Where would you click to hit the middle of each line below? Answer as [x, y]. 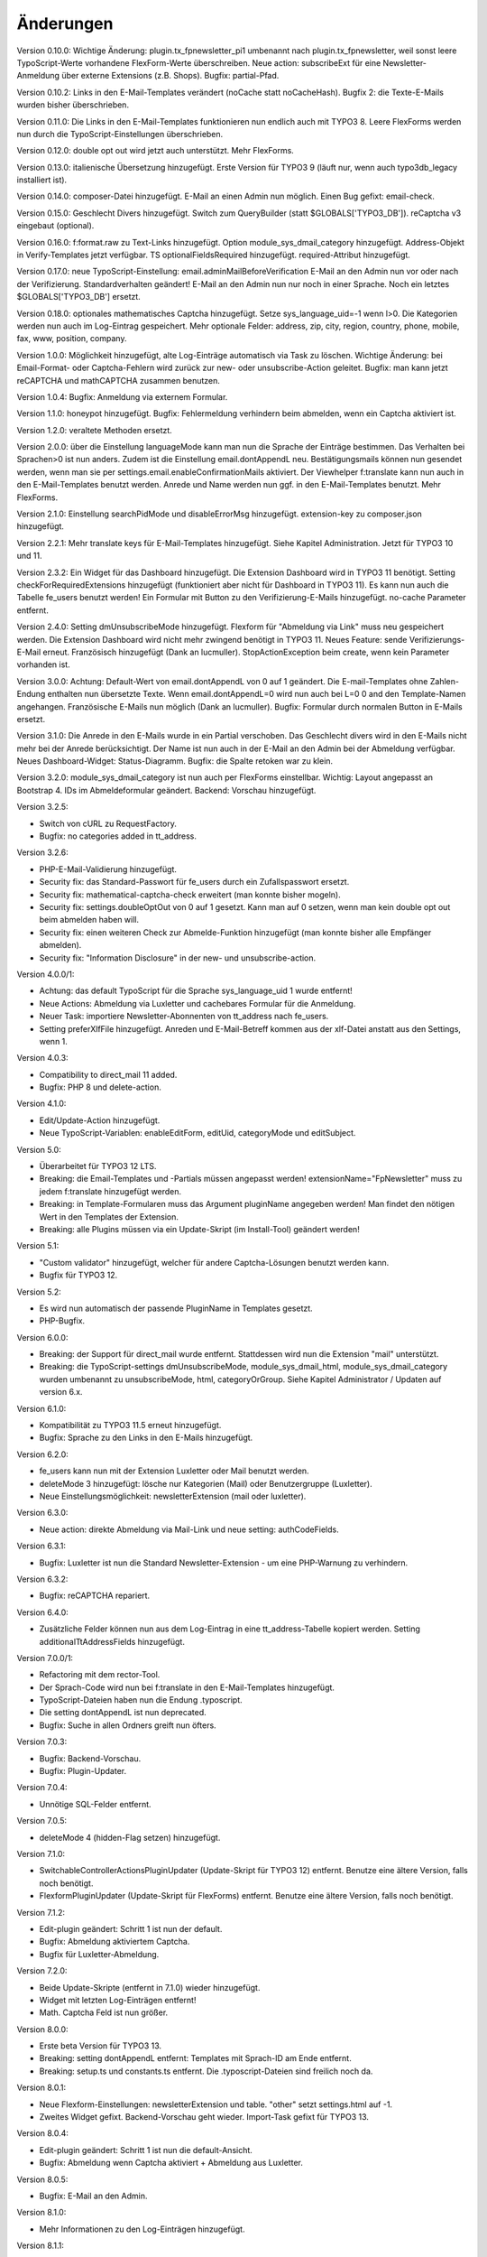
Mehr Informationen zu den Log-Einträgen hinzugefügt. [142, 2229]
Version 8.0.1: [41, 2088]
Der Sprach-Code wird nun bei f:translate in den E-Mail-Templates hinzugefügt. [187, 1687]
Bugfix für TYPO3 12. [78, 1275]
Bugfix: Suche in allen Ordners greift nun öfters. [128, 1725]
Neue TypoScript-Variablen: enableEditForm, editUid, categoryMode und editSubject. [198, 1133]
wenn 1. [53, 1041]
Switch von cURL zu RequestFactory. [108, 823]
